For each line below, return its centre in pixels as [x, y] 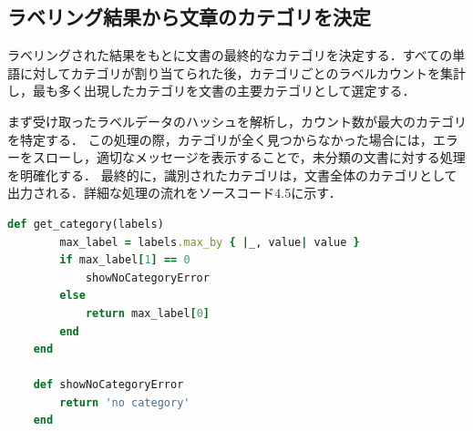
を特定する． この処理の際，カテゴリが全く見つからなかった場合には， [220, 139]
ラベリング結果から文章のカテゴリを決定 [189, 17]
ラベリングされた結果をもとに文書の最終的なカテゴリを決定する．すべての [230, 55]
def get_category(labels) [86, 224]
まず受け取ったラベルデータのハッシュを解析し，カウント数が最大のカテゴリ [237, 121]
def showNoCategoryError [108, 385]
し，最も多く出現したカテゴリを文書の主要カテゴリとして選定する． [211, 91]
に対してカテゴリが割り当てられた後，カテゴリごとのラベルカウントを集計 [243, 72]
